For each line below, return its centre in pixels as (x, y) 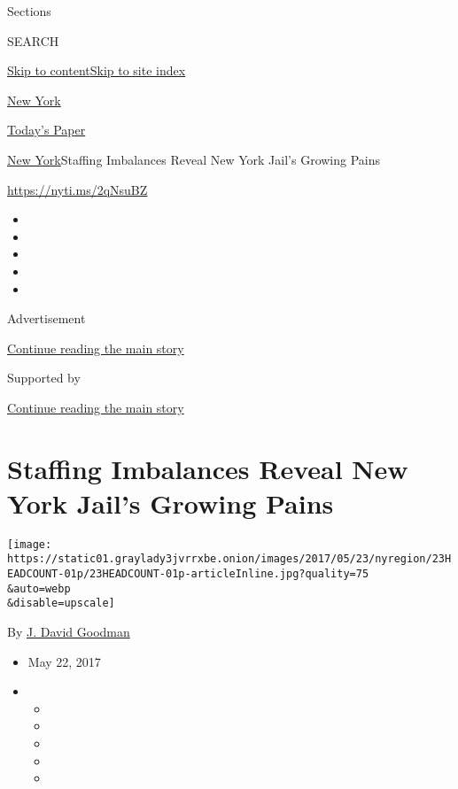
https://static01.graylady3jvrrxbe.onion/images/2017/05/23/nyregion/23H (229, 559)
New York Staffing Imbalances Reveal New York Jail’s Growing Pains (194, 159)
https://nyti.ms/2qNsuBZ (78, 189)
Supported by (44, 378)
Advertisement (47, 318)
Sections (29, 11)
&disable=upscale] (61, 603)
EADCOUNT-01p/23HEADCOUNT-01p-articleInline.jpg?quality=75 (188, 574)
